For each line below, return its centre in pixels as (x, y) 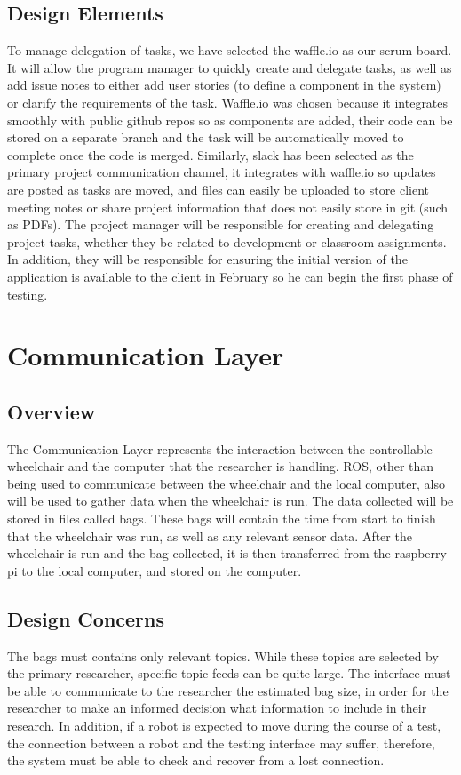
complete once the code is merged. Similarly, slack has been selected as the (211, 154)
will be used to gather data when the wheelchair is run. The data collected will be (230, 501)
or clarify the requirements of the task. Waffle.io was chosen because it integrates (228, 102)
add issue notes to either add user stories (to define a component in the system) (224, 85)
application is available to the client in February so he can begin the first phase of (230, 276)
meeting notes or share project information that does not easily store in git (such (228, 207)
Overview (52, 411)
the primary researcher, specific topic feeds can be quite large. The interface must (229, 673)
